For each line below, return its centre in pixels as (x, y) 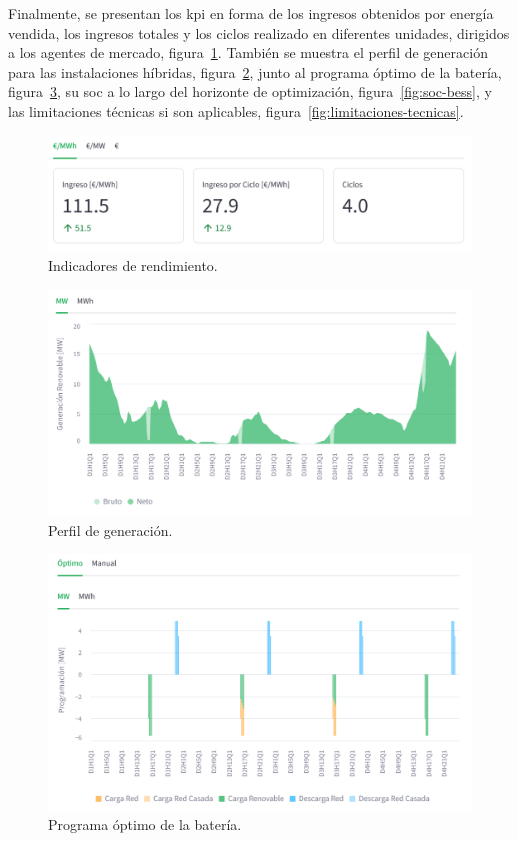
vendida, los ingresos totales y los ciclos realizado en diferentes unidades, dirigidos (259, 32)
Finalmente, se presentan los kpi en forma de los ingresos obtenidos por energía (251, 13)
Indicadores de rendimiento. (133, 265)
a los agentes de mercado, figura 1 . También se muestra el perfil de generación (248, 52)
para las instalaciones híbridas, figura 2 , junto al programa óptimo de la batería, (255, 71)
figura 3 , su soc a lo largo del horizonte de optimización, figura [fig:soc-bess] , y (250, 91)
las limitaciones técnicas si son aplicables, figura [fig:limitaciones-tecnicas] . (236, 110)
